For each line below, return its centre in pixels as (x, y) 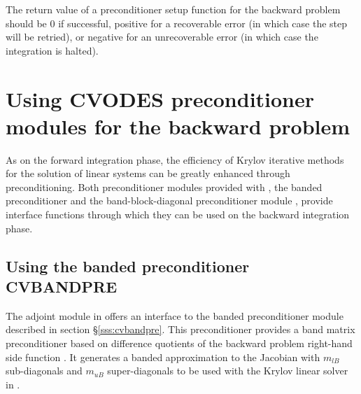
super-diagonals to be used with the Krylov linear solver (228, 371)
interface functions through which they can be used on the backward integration (178, 214)
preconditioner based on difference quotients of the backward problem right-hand (179, 343)
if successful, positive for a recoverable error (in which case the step (203, 23)
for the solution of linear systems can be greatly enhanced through (148, 173)
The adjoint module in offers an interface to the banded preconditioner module (175, 315)
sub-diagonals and (44, 371)
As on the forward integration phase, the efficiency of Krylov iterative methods (175, 159)
